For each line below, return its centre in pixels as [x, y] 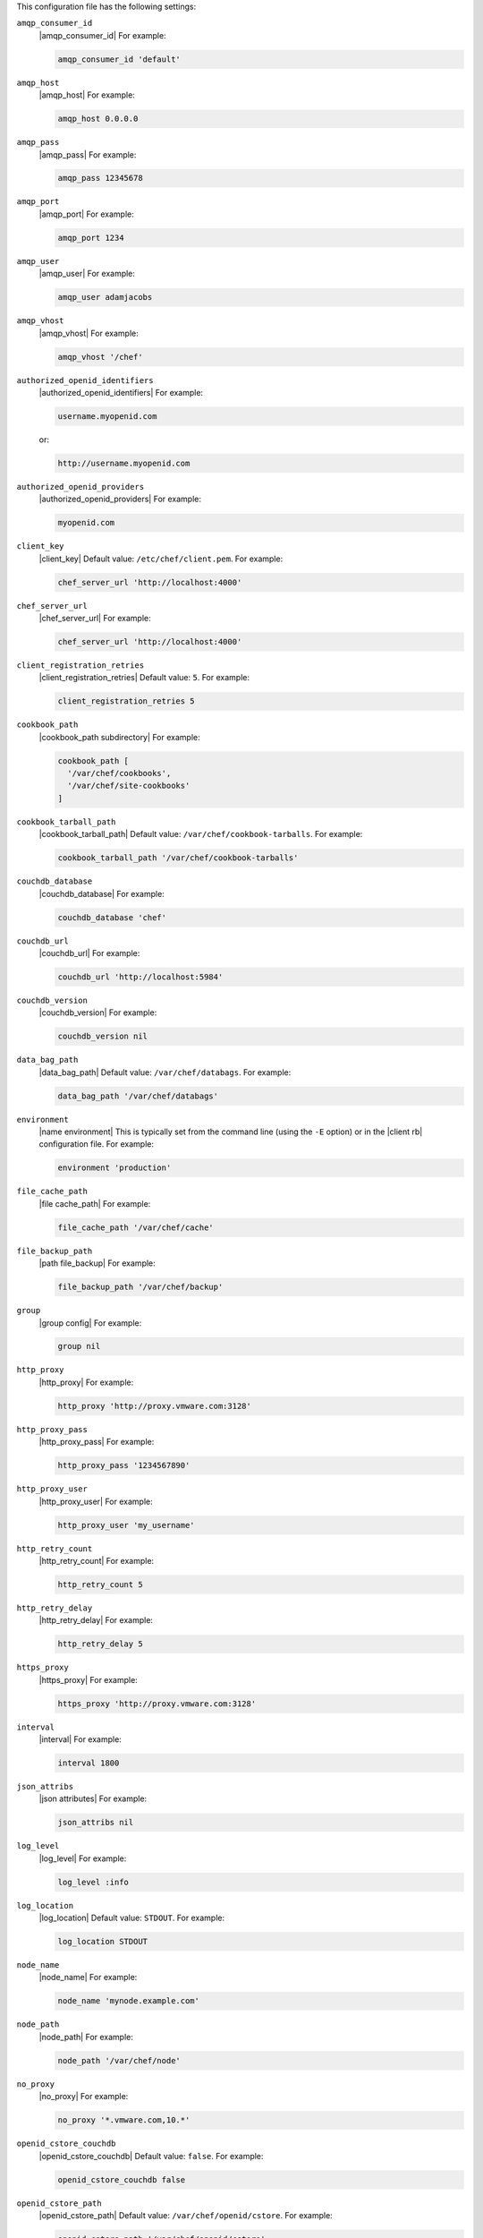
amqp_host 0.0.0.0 [98, 119]
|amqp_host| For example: [87, 95]
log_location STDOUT [102, 1942]
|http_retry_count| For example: [97, 1560]
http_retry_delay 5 [100, 1644]
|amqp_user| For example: [87, 274]
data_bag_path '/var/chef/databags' [138, 1096]
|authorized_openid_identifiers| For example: [121, 392]
